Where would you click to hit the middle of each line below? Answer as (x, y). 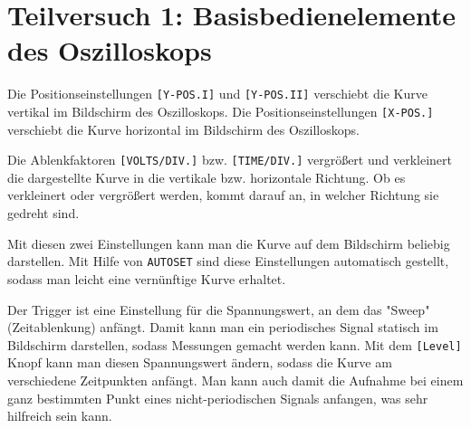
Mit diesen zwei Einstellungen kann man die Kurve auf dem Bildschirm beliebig (229, 243)
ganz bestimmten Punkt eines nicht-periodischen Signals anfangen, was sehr (218, 398)
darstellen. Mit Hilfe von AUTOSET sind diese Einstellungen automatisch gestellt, (228, 261)
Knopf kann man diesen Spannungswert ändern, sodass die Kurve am (200, 362)
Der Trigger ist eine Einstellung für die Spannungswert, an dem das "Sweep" (219, 309)
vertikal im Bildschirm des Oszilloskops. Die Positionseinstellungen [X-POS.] (221, 111)
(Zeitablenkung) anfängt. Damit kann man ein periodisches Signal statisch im (223, 327)
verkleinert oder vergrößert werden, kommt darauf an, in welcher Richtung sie (223, 195)
